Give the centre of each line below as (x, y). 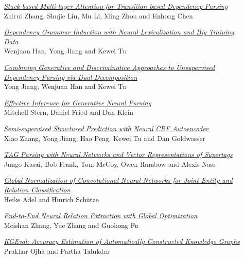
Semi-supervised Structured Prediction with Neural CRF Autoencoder (106, 128)
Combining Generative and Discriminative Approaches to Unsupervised (109, 67)
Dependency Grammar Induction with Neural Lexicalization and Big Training (119, 32)
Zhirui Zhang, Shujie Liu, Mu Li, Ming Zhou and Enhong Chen (98, 15)
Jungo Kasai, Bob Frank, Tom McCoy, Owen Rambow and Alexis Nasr (110, 164)
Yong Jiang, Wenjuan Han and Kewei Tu (65, 86)
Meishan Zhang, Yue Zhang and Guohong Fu (71, 225)
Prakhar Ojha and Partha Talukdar (57, 250)
